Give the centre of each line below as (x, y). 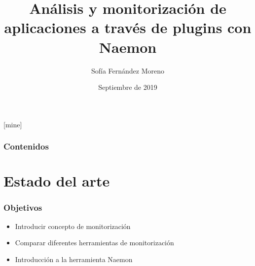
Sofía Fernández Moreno (128, 70)
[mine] (13, 124)
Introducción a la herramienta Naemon (74, 259)
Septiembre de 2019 (128, 87)
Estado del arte (57, 181)
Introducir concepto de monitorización (73, 226)
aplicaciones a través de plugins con (128, 27)
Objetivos (23, 208)
